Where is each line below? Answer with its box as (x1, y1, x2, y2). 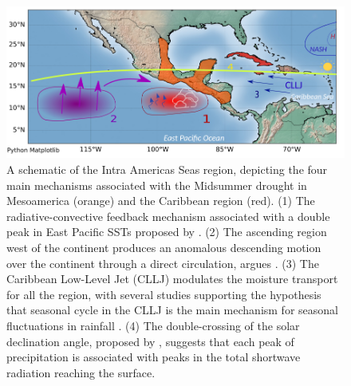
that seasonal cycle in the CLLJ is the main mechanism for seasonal (6, 301, 338, 318)
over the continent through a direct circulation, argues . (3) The (6, 254, 319, 271)
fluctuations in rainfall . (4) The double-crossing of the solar (6, 317, 300, 334)
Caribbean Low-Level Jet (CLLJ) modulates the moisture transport (6, 270, 338, 287)
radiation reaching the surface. (6, 364, 156, 380)
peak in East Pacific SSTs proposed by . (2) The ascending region (6, 223, 327, 240)
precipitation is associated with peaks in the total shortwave (6, 349, 301, 365)
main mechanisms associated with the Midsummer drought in (6, 176, 307, 193)
